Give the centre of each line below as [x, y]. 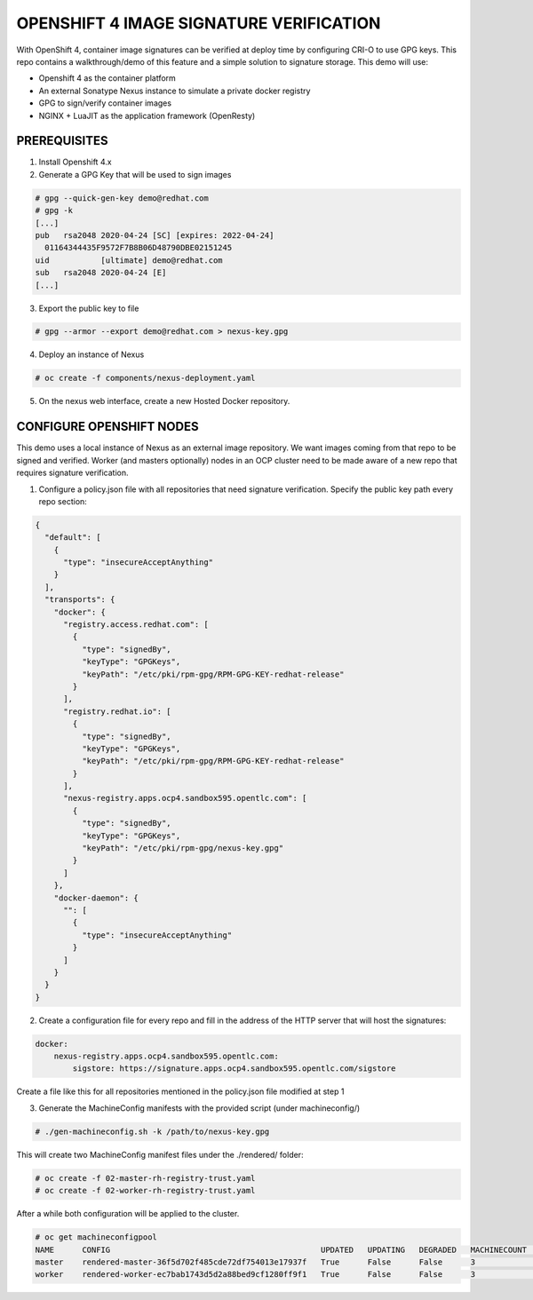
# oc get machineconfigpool [96, 1237]
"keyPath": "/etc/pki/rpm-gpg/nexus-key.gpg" [183, 848]
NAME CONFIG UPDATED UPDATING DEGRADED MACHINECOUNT [281, 1249]
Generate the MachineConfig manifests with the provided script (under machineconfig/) [199, 1108]
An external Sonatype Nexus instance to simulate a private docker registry [175, 91]
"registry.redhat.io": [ [118, 711]
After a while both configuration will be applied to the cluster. [128, 1214]
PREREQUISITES [62, 141]
